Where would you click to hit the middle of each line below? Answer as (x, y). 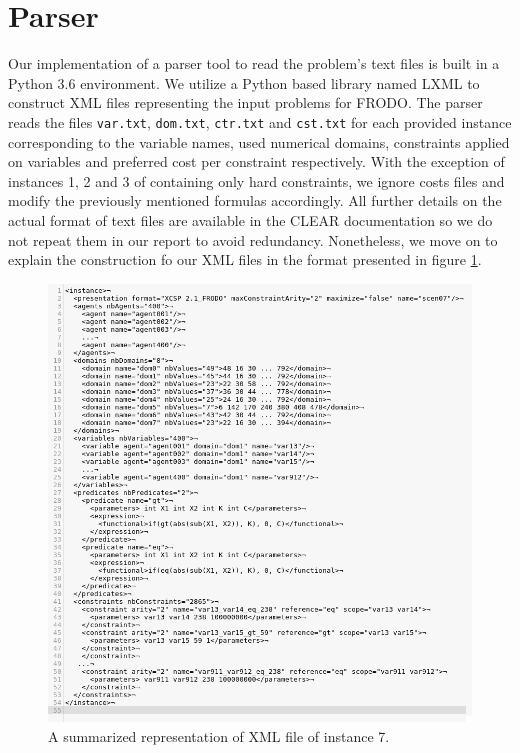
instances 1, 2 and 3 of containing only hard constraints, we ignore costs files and (256, 180)
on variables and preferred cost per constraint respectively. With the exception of (256, 161)
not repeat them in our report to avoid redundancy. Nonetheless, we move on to (253, 239)
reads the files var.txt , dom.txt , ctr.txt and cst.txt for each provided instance (260, 121)
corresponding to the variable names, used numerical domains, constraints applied (259, 141)
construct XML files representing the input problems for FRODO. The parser (245, 102)
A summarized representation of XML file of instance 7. (219, 735)
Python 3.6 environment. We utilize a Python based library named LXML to (244, 82)
